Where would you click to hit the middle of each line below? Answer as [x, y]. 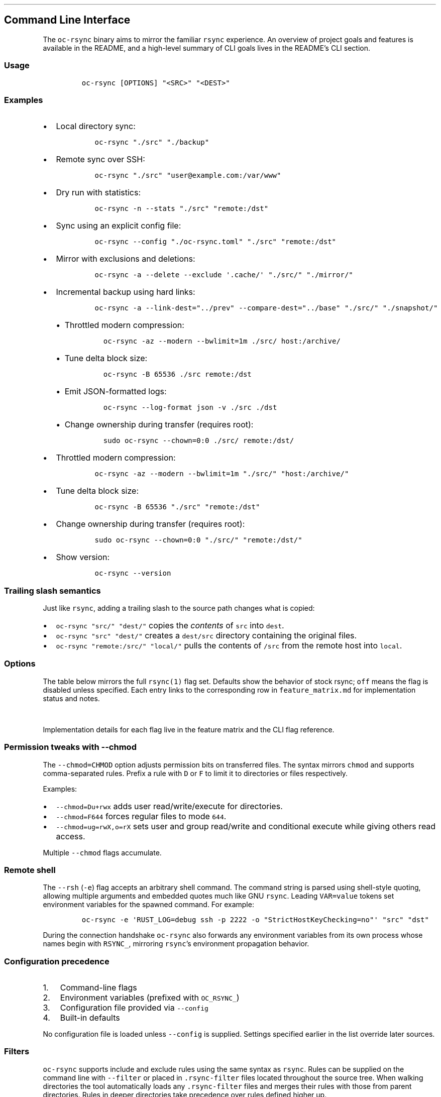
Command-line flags [98, 988]
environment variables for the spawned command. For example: [148, 905]
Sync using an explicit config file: [119, 226]
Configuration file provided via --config [134, 1008]
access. [71, 836]
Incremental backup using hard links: [126, 292]
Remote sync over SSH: [100, 159]
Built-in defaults [90, 1018]
